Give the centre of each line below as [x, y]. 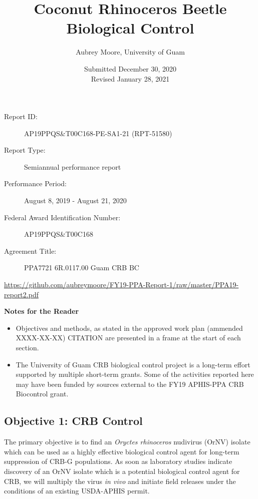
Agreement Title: [30, 251]
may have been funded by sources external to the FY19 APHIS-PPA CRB [130, 384]
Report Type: [25, 150]
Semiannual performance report [73, 166]
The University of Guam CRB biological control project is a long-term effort [133, 364]
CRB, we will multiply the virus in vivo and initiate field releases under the [120, 481]
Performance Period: [35, 183]
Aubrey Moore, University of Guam [130, 52]
